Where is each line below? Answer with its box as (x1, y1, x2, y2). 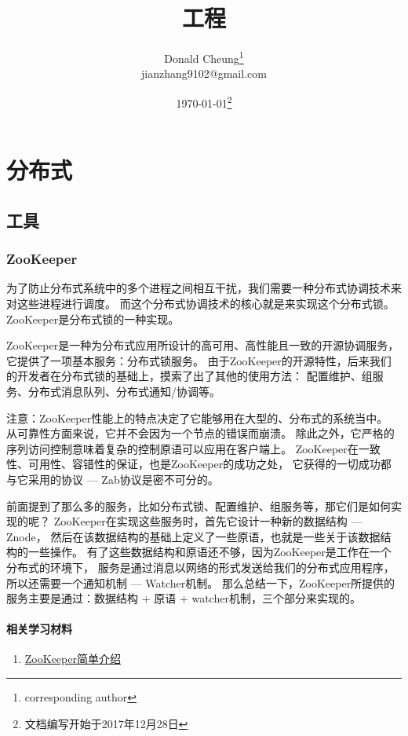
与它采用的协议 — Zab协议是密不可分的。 (6, 471, 219, 487)
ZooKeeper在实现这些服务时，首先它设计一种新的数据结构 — (53, 513, 362, 529)
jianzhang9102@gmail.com (141, 65, 267, 82)
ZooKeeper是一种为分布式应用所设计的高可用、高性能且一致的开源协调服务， (6, 337, 399, 353)
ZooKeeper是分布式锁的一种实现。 (6, 310, 180, 327)
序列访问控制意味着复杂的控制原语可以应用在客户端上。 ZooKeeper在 (6, 440, 359, 456)
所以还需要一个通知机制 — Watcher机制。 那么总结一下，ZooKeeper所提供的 (6, 574, 395, 591)
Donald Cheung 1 (164, 48, 244, 66)
